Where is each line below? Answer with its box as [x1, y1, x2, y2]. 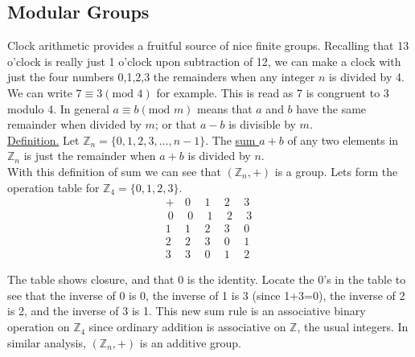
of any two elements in [287, 131, 399, 148]
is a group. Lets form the [274, 162, 398, 179]
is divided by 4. [329, 68, 405, 85]
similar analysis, [7, 334, 86, 351]
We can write [7, 84, 72, 101]
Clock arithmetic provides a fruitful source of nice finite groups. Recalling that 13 [7, 37, 409, 54]
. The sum [205, 131, 256, 148]
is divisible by [228, 116, 296, 133]
